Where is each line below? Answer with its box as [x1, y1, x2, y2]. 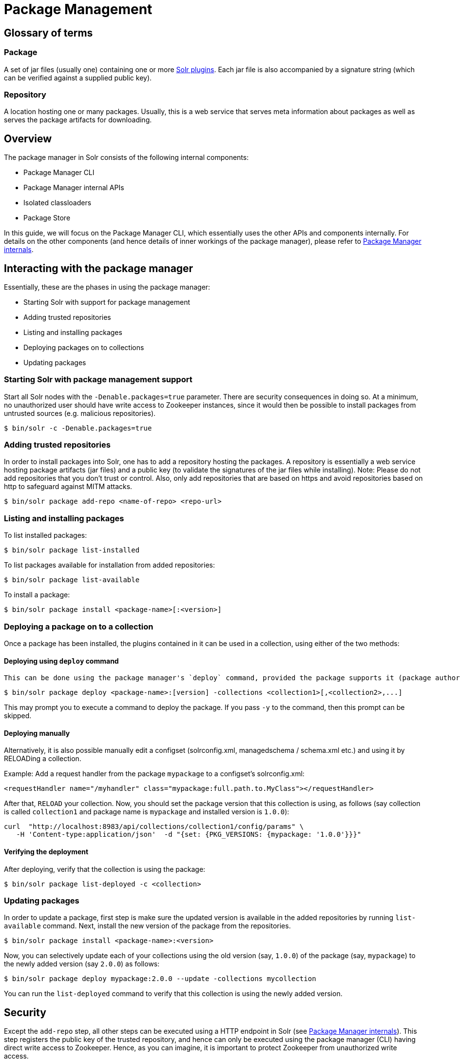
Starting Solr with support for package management [23, 297, 191, 306]
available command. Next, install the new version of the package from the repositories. [4, 922, 291, 930]
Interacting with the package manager [4, 262, 193, 275]
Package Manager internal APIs [23, 183, 124, 192]
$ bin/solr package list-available [4, 576, 140, 584]
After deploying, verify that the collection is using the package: [4, 865, 206, 873]
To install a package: [4, 590, 70, 599]
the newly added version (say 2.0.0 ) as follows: [4, 960, 160, 968]
